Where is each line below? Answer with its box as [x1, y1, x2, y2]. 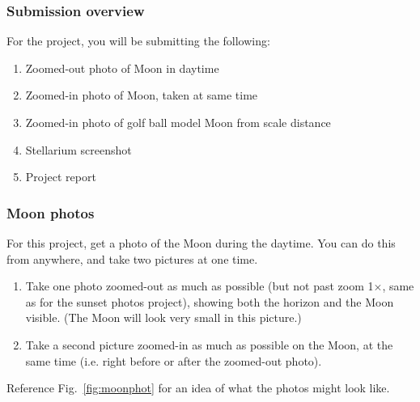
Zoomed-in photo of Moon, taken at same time [25, 87, 258, 104]
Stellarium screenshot [25, 141, 132, 158]
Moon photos [6, 202, 95, 222]
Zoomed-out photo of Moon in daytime [25, 59, 219, 76]
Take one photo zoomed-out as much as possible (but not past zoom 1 [25, 277, 374, 294]
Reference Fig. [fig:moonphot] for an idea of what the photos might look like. [6, 379, 390, 396]
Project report [25, 168, 96, 185]
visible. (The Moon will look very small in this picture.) [25, 309, 302, 326]
